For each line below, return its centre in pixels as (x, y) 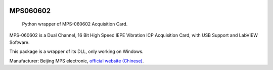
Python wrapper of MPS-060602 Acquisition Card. (75, 24)
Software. (19, 42)
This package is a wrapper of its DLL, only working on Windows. (76, 51)
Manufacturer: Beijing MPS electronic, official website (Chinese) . (77, 60)
